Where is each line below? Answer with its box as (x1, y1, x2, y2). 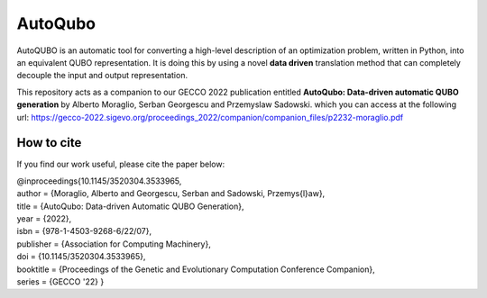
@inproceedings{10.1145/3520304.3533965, (16, 176, 182, 186)
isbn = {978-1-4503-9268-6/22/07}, (16, 226, 152, 237)
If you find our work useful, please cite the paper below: (16, 158, 225, 170)
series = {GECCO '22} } (16, 275, 105, 287)
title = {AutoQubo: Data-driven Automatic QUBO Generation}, (16, 201, 244, 212)
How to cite (16, 135, 82, 150)
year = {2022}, (16, 212, 72, 224)
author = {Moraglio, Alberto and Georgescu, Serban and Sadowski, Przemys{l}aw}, (16, 188, 326, 199)
